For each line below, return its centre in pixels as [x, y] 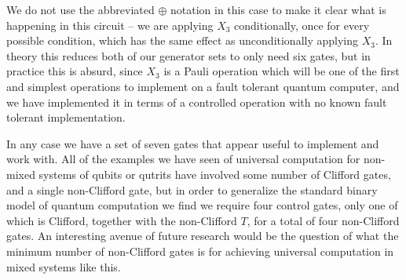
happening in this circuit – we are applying [110, 25]
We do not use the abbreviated [80, 9]
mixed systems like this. [64, 266]
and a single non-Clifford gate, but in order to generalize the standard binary [192, 189]
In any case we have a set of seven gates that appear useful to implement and [193, 143]
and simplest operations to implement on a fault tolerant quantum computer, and [203, 86]
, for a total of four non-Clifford [323, 220]
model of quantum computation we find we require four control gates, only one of [202, 205]
